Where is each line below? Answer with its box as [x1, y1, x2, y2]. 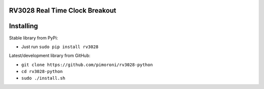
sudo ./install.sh [21, 75, 66, 81]
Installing [9, 22, 39, 30]
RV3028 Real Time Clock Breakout [9, 6, 116, 15]
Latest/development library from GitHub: [9, 53, 90, 58]
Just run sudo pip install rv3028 [21, 44, 99, 50]
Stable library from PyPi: [9, 35, 58, 41]
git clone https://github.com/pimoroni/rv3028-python [21, 62, 153, 68]
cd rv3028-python [21, 69, 63, 74]
